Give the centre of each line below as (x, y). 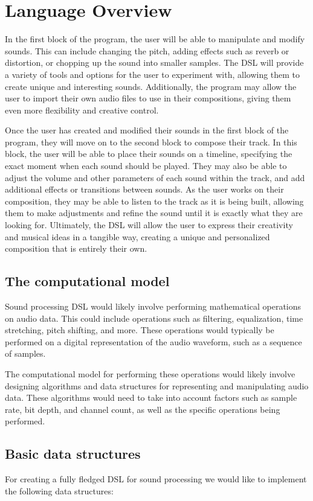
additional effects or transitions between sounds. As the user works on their (144, 189)
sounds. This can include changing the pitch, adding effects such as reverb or (147, 50)
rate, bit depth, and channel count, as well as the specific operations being (143, 409)
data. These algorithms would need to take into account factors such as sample (151, 397)
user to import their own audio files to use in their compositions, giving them (148, 98)
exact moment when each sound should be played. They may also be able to (146, 166)
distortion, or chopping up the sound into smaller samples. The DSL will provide (154, 62)
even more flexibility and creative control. (82, 110)
